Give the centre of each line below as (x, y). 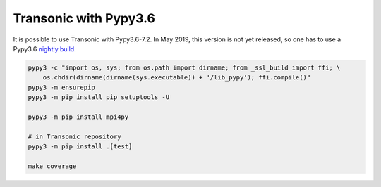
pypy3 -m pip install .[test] (80, 147)
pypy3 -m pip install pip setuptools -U (98, 97)
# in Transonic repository (74, 136)
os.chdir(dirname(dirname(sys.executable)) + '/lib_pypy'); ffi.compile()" (177, 78)
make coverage (52, 166)
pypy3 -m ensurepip (61, 87)
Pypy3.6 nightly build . (45, 49)
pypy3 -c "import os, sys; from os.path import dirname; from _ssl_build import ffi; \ (184, 67)
